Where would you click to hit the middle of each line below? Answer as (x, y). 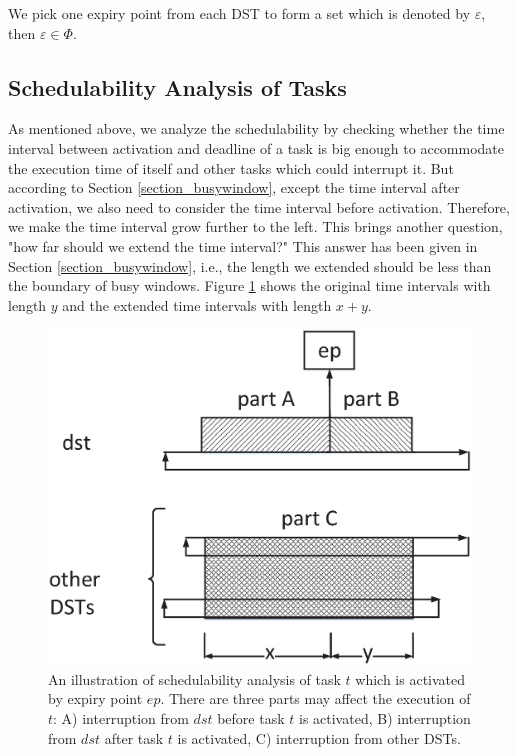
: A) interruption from (121, 717)
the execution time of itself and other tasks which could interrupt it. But (231, 167)
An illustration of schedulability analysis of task (194, 678)
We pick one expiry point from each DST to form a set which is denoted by (239, 13)
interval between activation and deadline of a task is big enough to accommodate (256, 147)
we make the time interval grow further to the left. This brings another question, (255, 226)
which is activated (410, 678)
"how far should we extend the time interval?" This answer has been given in (243, 245)
